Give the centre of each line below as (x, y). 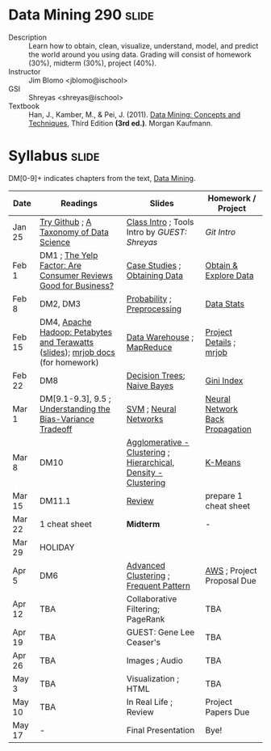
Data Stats (225, 303)
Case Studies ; (154, 265)
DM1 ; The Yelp (69, 255)
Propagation (229, 428)
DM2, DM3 (60, 303)
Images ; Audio (154, 660)
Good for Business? (77, 285)
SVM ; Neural (151, 408)
